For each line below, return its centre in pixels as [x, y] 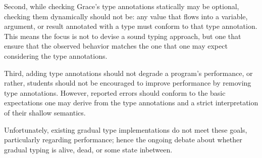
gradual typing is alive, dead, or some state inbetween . [88, 149]
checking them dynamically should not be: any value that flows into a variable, [126, 16]
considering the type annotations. [56, 55]
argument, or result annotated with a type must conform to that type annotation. [131, 26]
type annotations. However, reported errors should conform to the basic [115, 92]
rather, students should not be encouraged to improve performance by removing [128, 83]
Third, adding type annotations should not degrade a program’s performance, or [128, 73]
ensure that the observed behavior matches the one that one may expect [116, 46]
